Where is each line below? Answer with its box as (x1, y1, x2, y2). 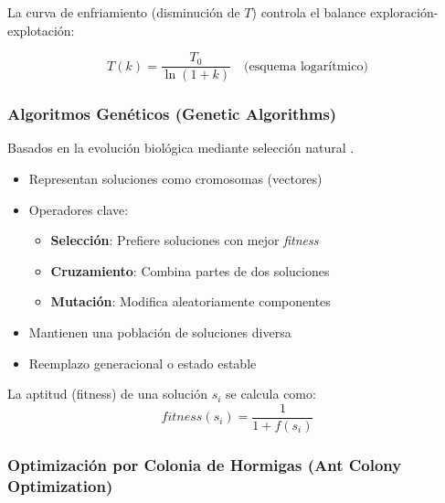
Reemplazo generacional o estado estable (28, 353, 257, 372)
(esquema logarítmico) (244, 59, 368, 73)
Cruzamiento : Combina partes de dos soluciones (50, 261, 330, 280)
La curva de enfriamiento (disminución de (7, 3, 240, 21)
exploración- (370, 3, 439, 21)
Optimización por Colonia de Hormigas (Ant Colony (7, 453, 402, 476)
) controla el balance (251, 3, 366, 21)
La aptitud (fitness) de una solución (7, 384, 208, 403)
